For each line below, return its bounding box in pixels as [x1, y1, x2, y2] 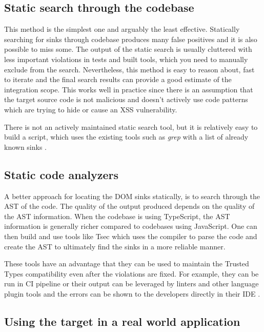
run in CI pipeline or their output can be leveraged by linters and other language [4, 278, 259, 289]
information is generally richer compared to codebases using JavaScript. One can [4, 221, 257, 231]
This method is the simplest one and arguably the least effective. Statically [4, 24, 240, 34]
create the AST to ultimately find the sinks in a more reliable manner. [4, 241, 226, 251]
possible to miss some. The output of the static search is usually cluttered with [4, 44, 252, 54]
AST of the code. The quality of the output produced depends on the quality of [4, 201, 255, 211]
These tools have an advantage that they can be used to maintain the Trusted [4, 258, 249, 269]
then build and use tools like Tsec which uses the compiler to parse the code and [4, 230, 257, 241]
